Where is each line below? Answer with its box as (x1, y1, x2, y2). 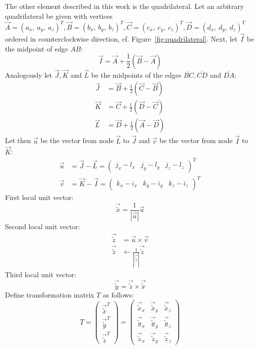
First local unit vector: (5, 192, 74, 202)
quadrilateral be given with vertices (5, 10, 113, 21)
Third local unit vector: (5, 269, 76, 279)
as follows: (103, 289, 134, 299)
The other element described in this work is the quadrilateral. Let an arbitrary (5, 1, 244, 11)
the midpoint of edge (5, 43, 68, 53)
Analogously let (5, 69, 52, 80)
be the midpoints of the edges (91, 69, 182, 80)
